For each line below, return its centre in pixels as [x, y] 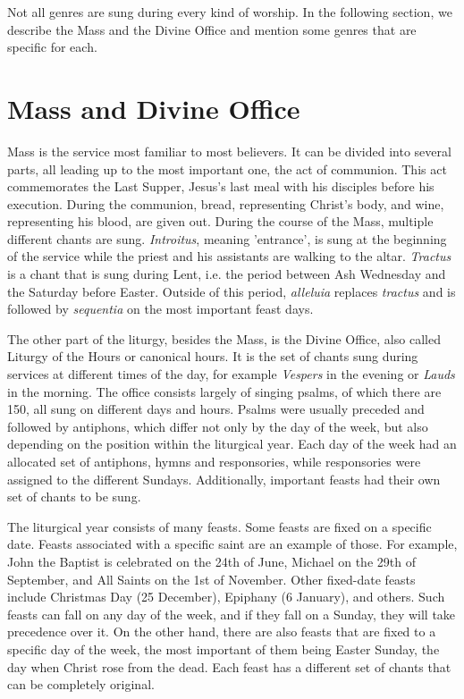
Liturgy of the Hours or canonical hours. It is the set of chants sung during [213, 356]
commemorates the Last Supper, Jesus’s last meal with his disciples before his [221, 186]
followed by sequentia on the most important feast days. [160, 309]
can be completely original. [81, 684]
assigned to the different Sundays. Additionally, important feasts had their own [224, 479]
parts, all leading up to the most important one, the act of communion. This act [227, 168]
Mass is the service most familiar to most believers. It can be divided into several [229, 151]
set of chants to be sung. [74, 497]
